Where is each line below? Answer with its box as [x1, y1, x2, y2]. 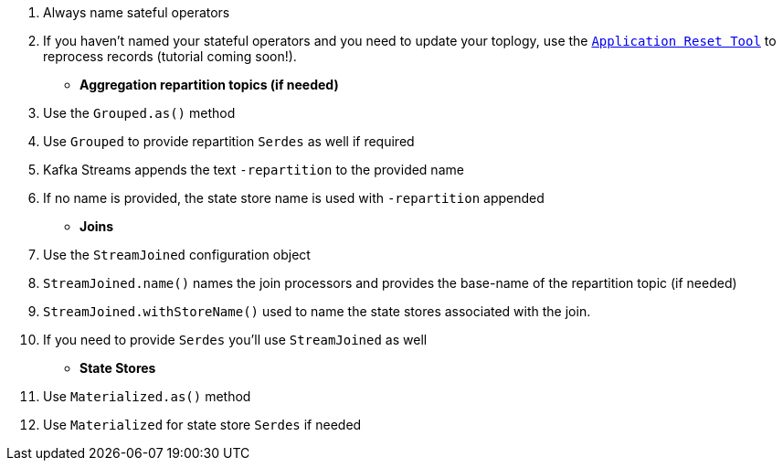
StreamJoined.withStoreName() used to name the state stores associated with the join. [43, 303, 591, 319]
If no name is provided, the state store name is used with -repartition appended [43, 190, 545, 206]
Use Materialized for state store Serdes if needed [43, 417, 362, 432]
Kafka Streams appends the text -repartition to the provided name [43, 162, 464, 177]
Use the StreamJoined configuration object [43, 247, 311, 262]
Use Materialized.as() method [43, 388, 251, 404]
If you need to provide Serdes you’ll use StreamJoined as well [43, 332, 428, 347]
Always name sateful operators [43, 5, 230, 20]
